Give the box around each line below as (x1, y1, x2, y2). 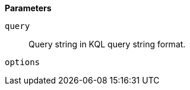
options (5, 57, 40, 67)
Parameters (5, 3, 52, 13)
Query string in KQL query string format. (28, 39, 186, 49)
